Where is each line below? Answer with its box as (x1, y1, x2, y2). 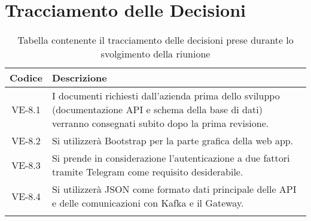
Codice (10, 71, 42, 85)
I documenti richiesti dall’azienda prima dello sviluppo (51, 89, 280, 103)
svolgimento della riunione (100, 47, 211, 61)
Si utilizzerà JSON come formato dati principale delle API (51, 182, 297, 196)
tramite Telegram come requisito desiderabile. (51, 165, 243, 179)
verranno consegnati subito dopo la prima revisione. (51, 116, 269, 131)
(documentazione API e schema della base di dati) (51, 102, 263, 117)
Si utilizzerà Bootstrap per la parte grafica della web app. (51, 134, 294, 148)
